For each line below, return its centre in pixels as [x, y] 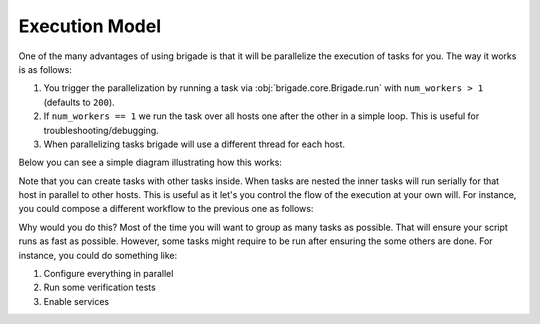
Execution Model [90, 26]
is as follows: [45, 69]
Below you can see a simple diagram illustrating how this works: [150, 162]
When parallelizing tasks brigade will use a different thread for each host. [194, 144]
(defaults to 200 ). [79, 102]
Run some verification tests [100, 287]
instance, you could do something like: [98, 255]
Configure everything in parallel [108, 274]
